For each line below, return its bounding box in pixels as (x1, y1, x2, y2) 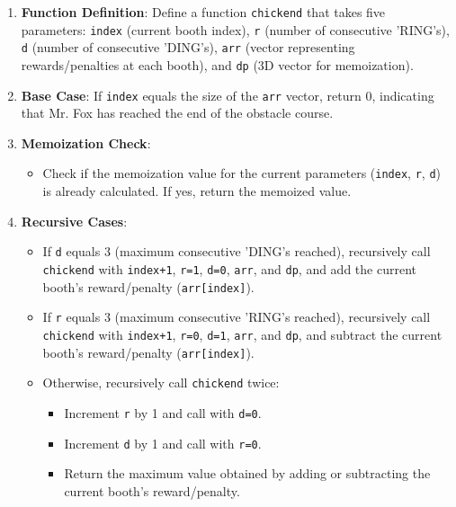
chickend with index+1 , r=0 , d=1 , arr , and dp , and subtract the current (42, 325, 443, 343)
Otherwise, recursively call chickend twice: (42, 373, 280, 392)
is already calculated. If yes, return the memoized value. (42, 182, 352, 200)
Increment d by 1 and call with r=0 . (64, 433, 262, 452)
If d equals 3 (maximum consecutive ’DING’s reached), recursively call (42, 242, 431, 261)
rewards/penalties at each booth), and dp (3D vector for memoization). (21, 55, 414, 74)
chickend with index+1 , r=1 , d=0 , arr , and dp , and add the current (42, 259, 416, 278)
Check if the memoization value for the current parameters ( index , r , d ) (42, 164, 441, 182)
